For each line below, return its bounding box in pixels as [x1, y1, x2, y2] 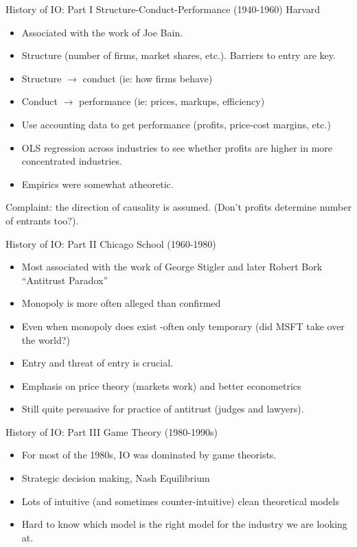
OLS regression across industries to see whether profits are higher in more [21, 140, 333, 154]
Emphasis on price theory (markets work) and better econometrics [21, 378, 301, 393]
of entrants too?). [5, 213, 79, 227]
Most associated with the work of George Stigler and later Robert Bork [21, 259, 323, 274]
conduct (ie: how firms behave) [82, 71, 213, 85]
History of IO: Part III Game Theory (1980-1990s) [5, 424, 218, 439]
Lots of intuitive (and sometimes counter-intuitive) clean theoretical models [21, 493, 339, 508]
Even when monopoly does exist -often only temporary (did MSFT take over [21, 318, 345, 333]
